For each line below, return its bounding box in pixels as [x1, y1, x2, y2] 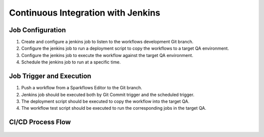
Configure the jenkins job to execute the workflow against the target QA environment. [21, 52, 193, 58]
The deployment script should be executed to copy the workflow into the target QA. [21, 98, 190, 104]
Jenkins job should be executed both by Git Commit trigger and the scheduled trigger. [21, 92, 195, 98]
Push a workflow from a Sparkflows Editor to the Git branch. [21, 85, 143, 91]
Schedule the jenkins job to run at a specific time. [21, 59, 121, 65]
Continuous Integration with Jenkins [9, 7, 161, 18]
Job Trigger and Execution [9, 72, 91, 80]
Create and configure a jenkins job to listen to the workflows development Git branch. [21, 39, 194, 45]
